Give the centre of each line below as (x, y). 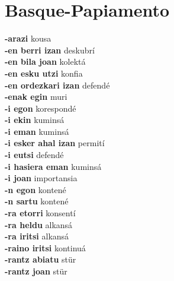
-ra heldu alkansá (39, 224)
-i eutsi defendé (34, 155)
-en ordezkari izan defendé (57, 85)
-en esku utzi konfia (44, 73)
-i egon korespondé (41, 108)
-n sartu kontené (37, 201)
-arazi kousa (28, 38)
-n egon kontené (36, 189)
